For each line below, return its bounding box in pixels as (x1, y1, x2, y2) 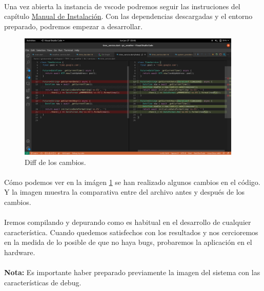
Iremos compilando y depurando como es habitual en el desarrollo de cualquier (4, 217, 251, 227)
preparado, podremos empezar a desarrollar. (4, 20, 143, 31)
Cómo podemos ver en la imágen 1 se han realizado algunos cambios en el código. (4, 176, 260, 187)
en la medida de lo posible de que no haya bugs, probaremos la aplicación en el (4, 237, 252, 247)
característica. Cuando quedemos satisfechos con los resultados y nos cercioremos (4, 226, 258, 237)
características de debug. (4, 277, 82, 287)
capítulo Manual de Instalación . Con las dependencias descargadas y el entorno (4, 11, 253, 22)
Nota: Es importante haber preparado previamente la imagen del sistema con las (4, 267, 260, 278)
